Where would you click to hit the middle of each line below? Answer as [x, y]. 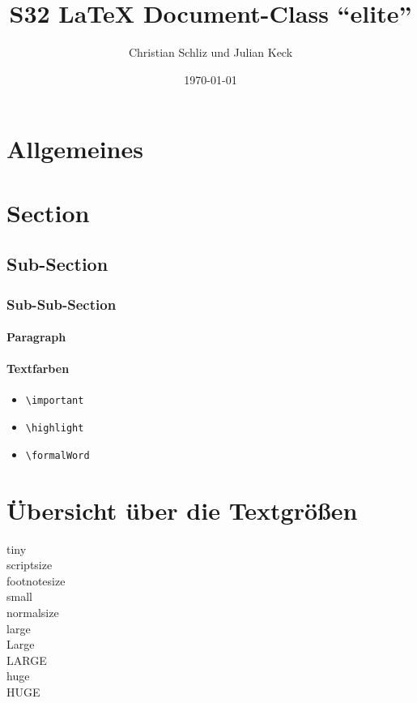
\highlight [55, 429]
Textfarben [38, 369]
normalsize [33, 612]
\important [55, 401]
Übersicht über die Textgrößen [182, 510]
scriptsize [30, 565]
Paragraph [36, 337]
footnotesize [36, 580]
